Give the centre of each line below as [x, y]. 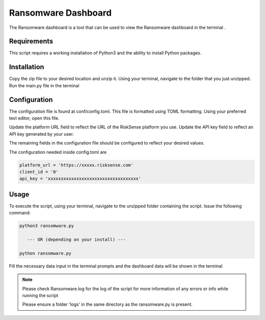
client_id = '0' [39, 172]
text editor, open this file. [34, 118]
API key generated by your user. [41, 134]
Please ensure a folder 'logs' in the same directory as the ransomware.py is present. [107, 304]
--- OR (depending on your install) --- [77, 240]
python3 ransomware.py [47, 226]
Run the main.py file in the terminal [44, 85]
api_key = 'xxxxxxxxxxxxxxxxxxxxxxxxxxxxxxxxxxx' [80, 179]
